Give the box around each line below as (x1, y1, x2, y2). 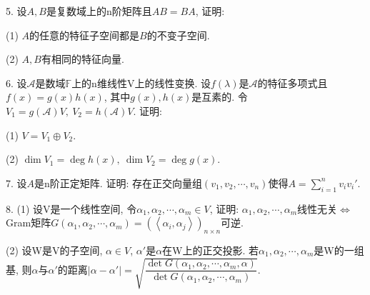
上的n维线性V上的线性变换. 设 (71, 75, 211, 90)
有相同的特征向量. (41, 51, 124, 66)
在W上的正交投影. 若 (162, 242, 259, 257)
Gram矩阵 (6, 215, 51, 230)
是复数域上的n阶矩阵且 (46, 4, 152, 18)
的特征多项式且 (257, 75, 328, 90)
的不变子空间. (146, 27, 210, 42)
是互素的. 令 (191, 89, 248, 104)
